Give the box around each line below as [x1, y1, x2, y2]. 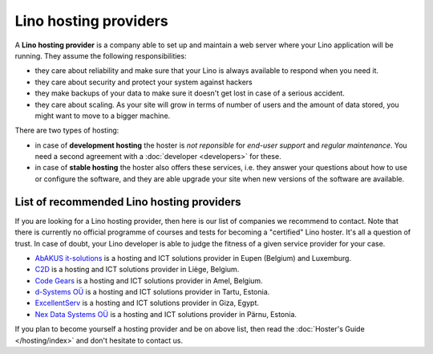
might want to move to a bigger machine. [34, 111, 171, 120]
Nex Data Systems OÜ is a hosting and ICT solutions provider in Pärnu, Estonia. [34, 309, 297, 319]
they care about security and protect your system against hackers [34, 77, 253, 87]
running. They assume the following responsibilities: [14, 51, 188, 60]
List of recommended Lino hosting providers [14, 195, 241, 209]
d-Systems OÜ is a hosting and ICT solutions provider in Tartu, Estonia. [34, 287, 270, 297]
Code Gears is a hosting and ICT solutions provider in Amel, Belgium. [34, 275, 264, 285]
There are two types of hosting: [14, 125, 119, 136]
